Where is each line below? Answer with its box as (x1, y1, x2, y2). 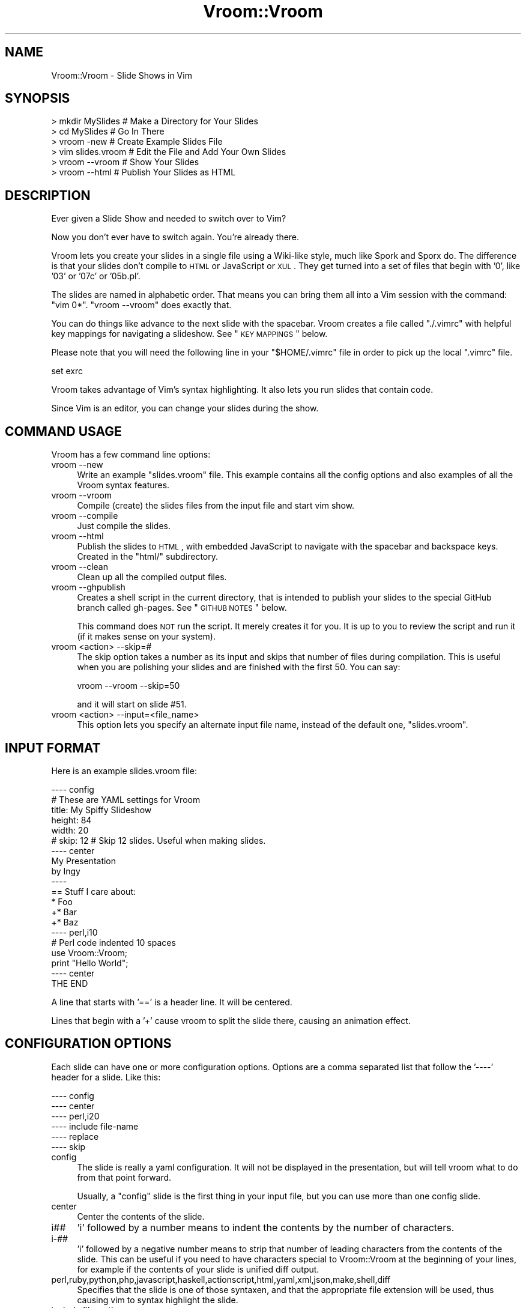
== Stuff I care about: (51, 886, 136, 897)
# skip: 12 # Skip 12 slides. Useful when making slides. (51, 835, 266, 846)
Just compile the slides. (77, 521, 171, 531)
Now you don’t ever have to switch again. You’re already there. (51, 232, 300, 243)
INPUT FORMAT (5, 740, 101, 755)
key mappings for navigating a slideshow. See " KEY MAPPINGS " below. (51, 329, 328, 339)
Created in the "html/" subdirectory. (77, 551, 219, 562)
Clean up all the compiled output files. (77, 572, 227, 583)
